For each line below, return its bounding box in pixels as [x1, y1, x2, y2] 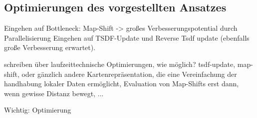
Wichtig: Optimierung [4, 105, 71, 115]
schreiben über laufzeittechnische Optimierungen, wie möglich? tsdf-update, [4, 59, 236, 69]
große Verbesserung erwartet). [4, 42, 96, 53]
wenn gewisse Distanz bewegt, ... [4, 88, 104, 98]
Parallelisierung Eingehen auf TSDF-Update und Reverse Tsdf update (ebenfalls [4, 32, 250, 43]
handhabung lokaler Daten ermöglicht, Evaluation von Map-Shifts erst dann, [4, 78, 239, 89]
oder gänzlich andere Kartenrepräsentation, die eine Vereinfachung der [21, 68, 237, 79]
